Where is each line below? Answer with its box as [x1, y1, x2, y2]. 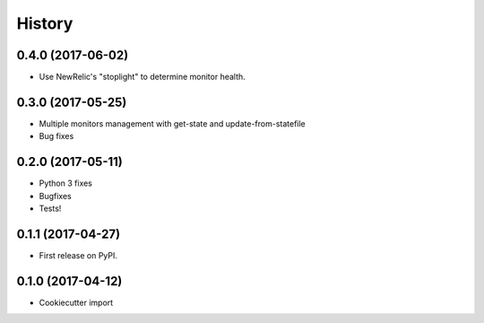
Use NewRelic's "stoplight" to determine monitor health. [39, 72, 246, 83]
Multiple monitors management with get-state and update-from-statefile [39, 118, 307, 129]
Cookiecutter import [39, 297, 114, 308]
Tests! [39, 203, 62, 214]
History [16, 13, 73, 33]
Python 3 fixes [39, 178, 93, 188]
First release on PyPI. [39, 249, 118, 260]
